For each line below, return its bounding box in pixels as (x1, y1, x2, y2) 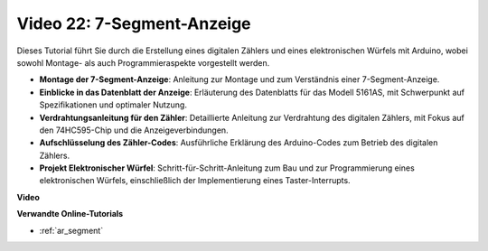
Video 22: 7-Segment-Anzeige (16, 14, 252, 33)
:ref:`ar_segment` (39, 225, 104, 236)
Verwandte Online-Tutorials (16, 209, 124, 219)
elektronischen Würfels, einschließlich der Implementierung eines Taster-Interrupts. (39, 175, 352, 186)
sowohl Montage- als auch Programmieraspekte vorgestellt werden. (16, 57, 270, 68)
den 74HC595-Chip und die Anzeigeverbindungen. (39, 125, 230, 135)
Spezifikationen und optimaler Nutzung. (39, 99, 187, 110)
